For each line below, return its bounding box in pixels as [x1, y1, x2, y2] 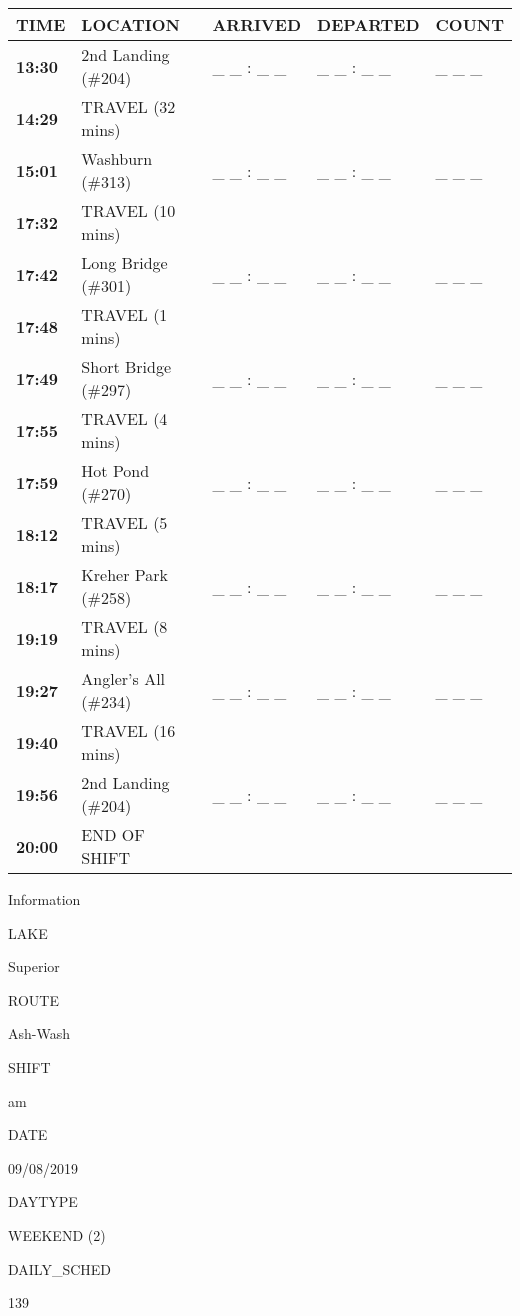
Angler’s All [81, 667, 166, 690]
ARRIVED [212, 13, 302, 36]
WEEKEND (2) [8, 1224, 106, 1245]
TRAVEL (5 [81, 511, 168, 534]
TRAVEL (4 [81, 407, 168, 430]
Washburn [81, 147, 153, 170]
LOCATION [81, 13, 180, 36]
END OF [81, 823, 145, 846]
